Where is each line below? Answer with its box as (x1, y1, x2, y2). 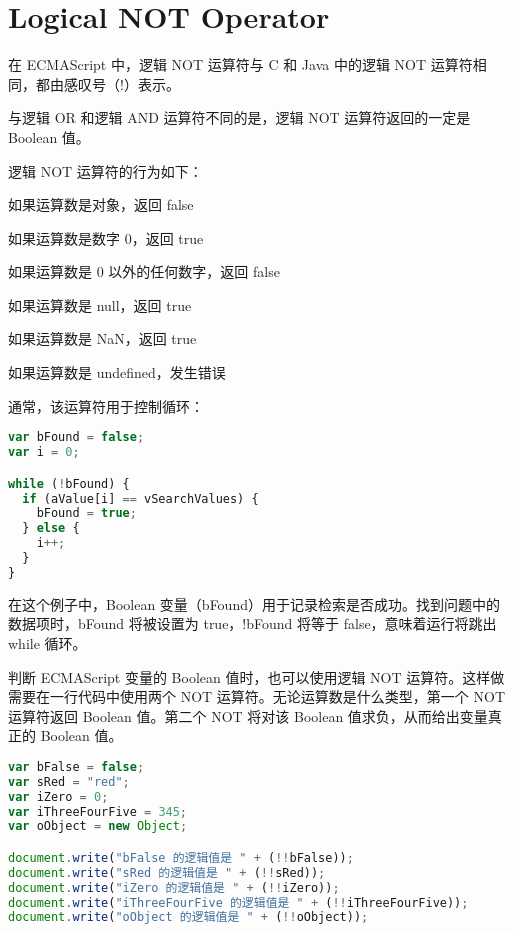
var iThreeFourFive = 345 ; (8, 804, 188, 819)
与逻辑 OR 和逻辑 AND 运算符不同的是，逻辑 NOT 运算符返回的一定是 (8, 107, 471, 128)
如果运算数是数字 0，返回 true (8, 227, 204, 248)
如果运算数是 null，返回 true (8, 294, 192, 315)
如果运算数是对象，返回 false (8, 194, 194, 215)
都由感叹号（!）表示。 (35, 73, 180, 94)
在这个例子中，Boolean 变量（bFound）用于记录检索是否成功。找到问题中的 (8, 593, 500, 614)
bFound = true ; (36, 506, 137, 521)
